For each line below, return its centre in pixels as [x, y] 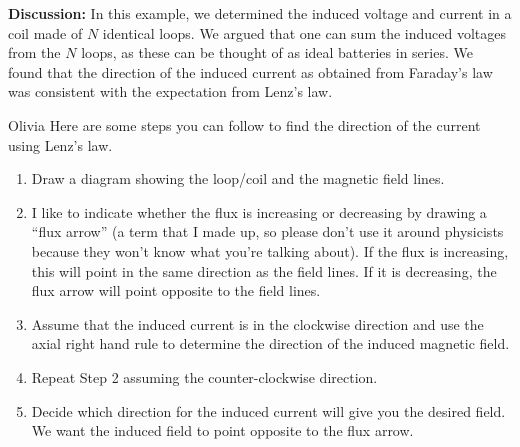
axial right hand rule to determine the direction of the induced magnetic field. [270, 343]
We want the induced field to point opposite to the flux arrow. [222, 430]
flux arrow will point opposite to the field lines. [176, 290]
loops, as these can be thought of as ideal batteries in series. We [277, 52]
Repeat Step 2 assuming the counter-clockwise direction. [204, 376]
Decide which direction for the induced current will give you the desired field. [268, 410]
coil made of [45, 32]
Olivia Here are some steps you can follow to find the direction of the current [244, 124]
